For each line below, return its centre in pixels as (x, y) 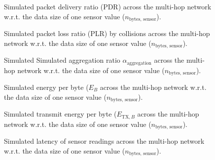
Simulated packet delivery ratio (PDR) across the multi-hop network (108, 6)
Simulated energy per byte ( (46, 87)
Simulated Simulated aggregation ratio (62, 60)
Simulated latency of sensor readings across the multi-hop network (104, 140)
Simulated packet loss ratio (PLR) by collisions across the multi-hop (107, 33)
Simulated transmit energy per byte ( (60, 114)
